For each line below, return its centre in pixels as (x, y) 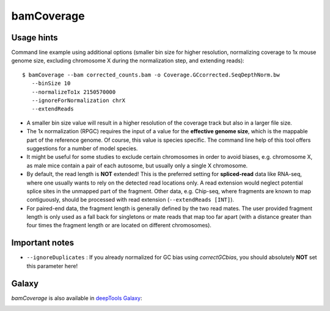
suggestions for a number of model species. (82, 148)
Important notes (43, 243)
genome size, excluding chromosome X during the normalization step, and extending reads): (128, 60)
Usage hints (35, 38)
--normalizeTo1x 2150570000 (74, 92)
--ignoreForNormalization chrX (78, 101)
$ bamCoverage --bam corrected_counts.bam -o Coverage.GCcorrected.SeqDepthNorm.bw (151, 75)
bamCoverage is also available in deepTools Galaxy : (77, 298)
